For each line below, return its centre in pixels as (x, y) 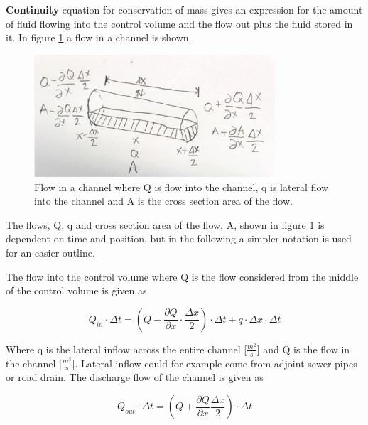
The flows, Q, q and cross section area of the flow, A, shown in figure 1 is (165, 224)
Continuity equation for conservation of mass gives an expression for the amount (184, 9)
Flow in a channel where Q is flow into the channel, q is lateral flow (182, 187)
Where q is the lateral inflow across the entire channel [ (126, 349)
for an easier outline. (50, 252)
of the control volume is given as (76, 290)
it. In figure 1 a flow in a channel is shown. (99, 37)
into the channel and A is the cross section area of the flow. (163, 201)
